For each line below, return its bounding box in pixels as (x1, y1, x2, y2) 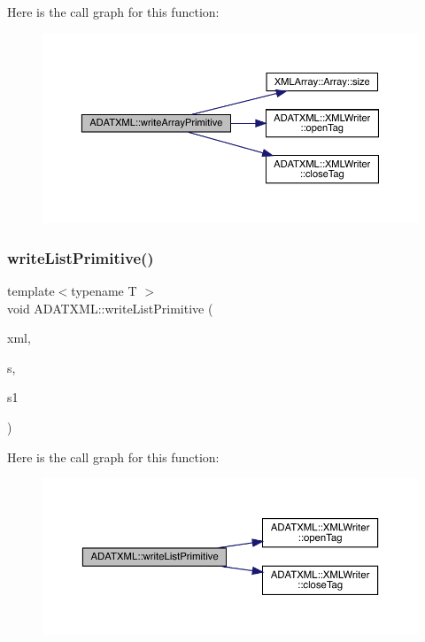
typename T (71, 282, 137, 300)
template (7, 282, 55, 300)
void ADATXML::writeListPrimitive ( (7, 298, 213, 317)
